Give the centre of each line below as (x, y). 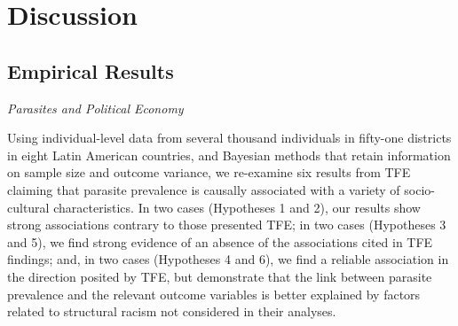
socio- (419, 189)
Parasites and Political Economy (95, 108)
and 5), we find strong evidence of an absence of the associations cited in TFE (220, 241)
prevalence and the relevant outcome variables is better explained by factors (214, 294)
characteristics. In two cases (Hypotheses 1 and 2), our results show (237, 207)
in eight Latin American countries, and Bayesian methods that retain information (229, 155)
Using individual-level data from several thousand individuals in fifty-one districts (229, 138)
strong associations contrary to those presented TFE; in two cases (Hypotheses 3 (227, 225)
